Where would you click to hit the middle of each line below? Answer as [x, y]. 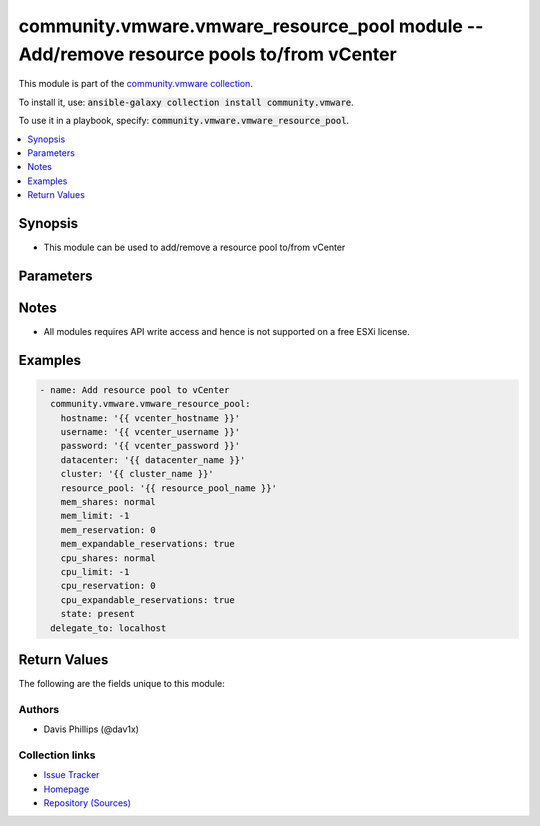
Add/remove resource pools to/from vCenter [207, 54]
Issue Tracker [71, 775]
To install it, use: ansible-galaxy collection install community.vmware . [186, 102]
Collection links [57, 755]
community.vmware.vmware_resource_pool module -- [251, 26]
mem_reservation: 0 [108, 529]
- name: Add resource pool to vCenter [134, 389]
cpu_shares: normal [108, 558]
